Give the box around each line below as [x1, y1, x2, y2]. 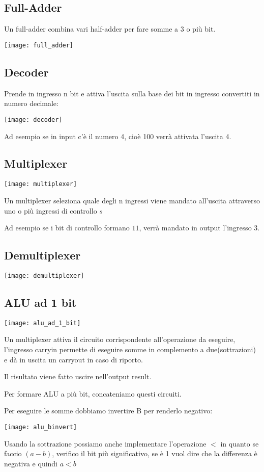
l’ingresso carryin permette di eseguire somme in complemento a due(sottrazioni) [4, 344, 256, 355]
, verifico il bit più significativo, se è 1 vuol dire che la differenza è [52, 448, 257, 459]
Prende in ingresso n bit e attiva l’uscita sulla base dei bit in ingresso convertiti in [4, 88, 260, 98]
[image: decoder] [4, 116, 63, 123]
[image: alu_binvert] [4, 424, 77, 431]
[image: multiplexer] [4, 180, 77, 188]
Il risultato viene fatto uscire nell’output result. [4, 371, 152, 382]
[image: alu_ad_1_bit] [4, 319, 81, 327]
